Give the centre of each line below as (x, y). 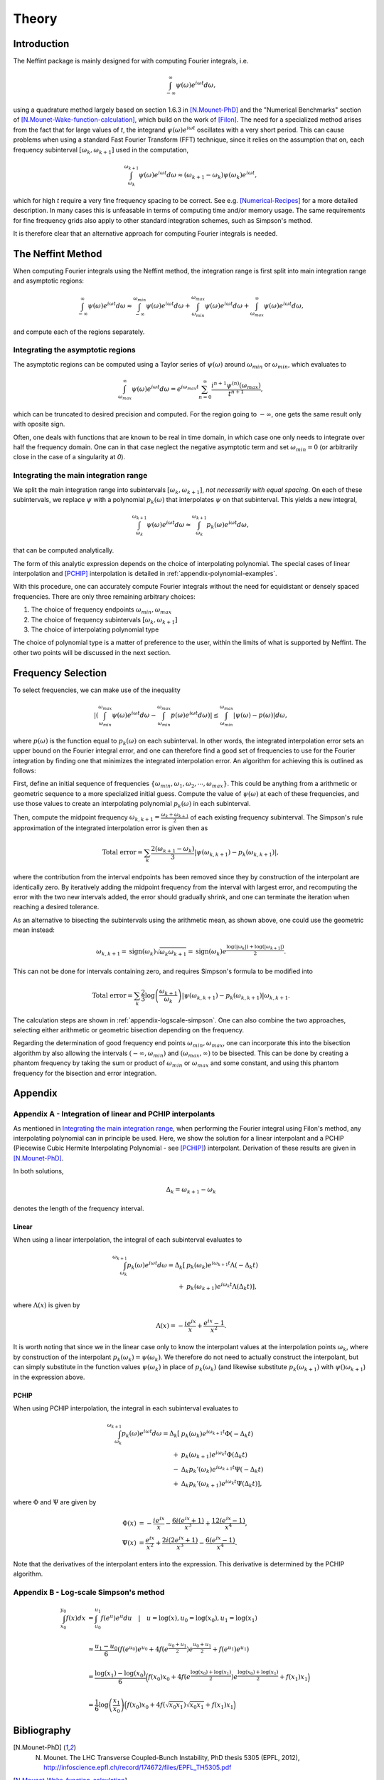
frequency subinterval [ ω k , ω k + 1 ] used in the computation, (101, 151)
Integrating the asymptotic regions (74, 350)
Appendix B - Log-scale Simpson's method (89, 1593)
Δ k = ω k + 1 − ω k (191, 1190)
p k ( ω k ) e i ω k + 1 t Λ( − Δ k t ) (222, 1266)
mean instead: (34, 930)
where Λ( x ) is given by (47, 1305)
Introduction (41, 44)
